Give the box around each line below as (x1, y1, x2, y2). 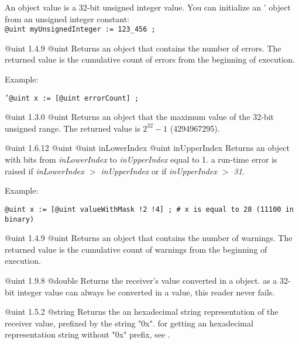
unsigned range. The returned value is (5, 122, 140, 134)
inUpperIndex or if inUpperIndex (101, 164, 217, 177)
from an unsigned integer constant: (5, 12, 129, 25)
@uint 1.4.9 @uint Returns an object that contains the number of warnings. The (5, 232, 293, 244)
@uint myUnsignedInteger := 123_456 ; (5, 25, 156, 34)
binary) (5, 215, 35, 223)
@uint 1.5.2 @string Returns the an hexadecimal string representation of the (5, 305, 279, 318)
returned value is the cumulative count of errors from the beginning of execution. (5, 53, 295, 66)
